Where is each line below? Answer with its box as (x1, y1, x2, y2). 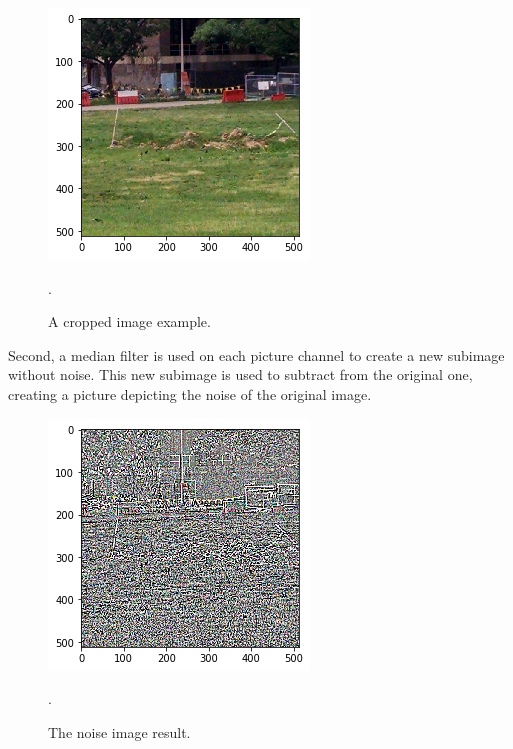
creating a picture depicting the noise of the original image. (8, 383, 372, 404)
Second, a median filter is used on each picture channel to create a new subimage (8, 344, 505, 365)
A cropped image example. (48, 311, 211, 332)
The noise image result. (48, 721, 191, 742)
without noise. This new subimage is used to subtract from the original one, (8, 364, 473, 385)
